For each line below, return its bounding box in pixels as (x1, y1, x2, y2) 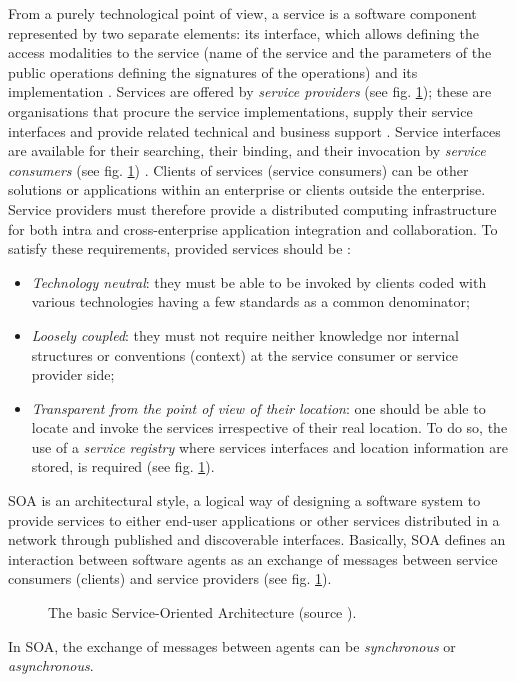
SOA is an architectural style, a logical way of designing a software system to (8, 490, 481, 511)
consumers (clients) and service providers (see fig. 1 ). (8, 568, 332, 589)
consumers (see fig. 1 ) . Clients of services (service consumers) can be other (8, 159, 469, 180)
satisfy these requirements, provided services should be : (8, 238, 351, 259)
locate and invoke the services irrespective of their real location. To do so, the (31, 417, 508, 438)
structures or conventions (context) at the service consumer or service (31, 344, 458, 365)
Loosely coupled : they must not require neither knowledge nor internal (31, 324, 460, 345)
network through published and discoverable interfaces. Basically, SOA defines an (8, 529, 506, 550)
